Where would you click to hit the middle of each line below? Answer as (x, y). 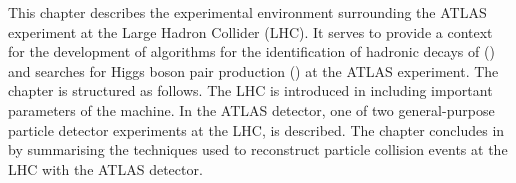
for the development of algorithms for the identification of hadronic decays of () (251, 51)
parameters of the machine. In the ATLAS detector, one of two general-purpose (251, 109)
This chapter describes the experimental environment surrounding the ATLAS (247, 12)
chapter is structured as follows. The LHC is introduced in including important (250, 90)
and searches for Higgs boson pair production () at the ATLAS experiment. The (253, 70)
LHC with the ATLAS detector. (105, 168)
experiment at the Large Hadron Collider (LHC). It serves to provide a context (250, 31)
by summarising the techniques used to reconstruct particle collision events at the (258, 149)
